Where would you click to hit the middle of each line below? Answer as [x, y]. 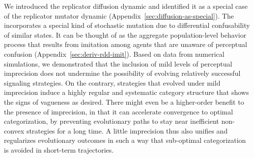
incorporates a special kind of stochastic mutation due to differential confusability [127, 25]
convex [14, 130]
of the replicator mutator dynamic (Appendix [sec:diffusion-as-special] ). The [119, 15]
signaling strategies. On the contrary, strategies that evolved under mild [112, 82]
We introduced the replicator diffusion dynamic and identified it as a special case [126, 6]
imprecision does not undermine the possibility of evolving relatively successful [122, 73]
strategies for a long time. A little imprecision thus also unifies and [127, 130]
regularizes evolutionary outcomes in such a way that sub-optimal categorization [125, 140]
